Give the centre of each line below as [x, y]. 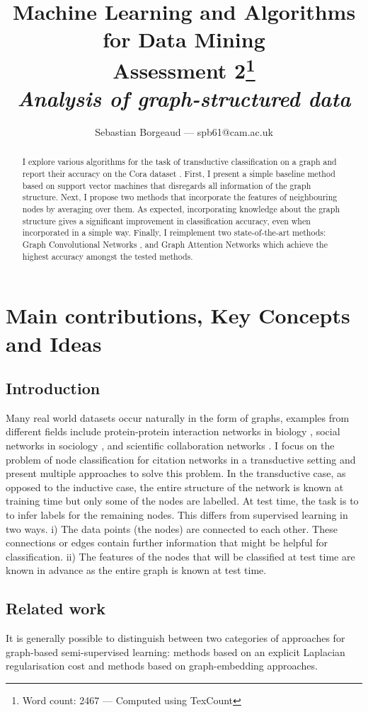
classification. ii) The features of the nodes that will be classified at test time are [180, 556]
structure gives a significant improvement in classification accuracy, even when [166, 220]
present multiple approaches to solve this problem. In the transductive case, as [176, 473]
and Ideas [54, 343]
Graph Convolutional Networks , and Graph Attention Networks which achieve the [175, 244]
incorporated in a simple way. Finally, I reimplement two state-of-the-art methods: [174, 232]
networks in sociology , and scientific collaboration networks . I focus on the [170, 446]
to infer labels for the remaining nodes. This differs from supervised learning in [177, 515]
